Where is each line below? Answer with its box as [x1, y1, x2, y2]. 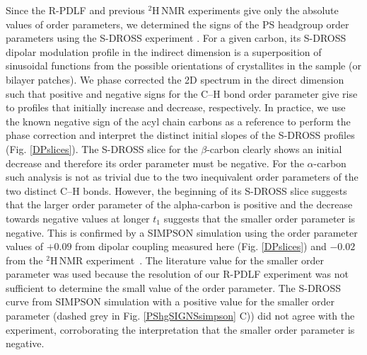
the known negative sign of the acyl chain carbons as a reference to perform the [6, 113, 351, 128]
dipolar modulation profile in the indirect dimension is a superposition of [6, 44, 322, 59]
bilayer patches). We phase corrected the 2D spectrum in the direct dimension [6, 72, 344, 86]
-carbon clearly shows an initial [206, 141, 342, 156]
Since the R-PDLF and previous [6, 3, 145, 17]
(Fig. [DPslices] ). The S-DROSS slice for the [6, 141, 198, 156]
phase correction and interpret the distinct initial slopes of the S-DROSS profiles [6, 128, 355, 142]
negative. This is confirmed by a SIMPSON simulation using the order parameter [6, 225, 358, 240]
